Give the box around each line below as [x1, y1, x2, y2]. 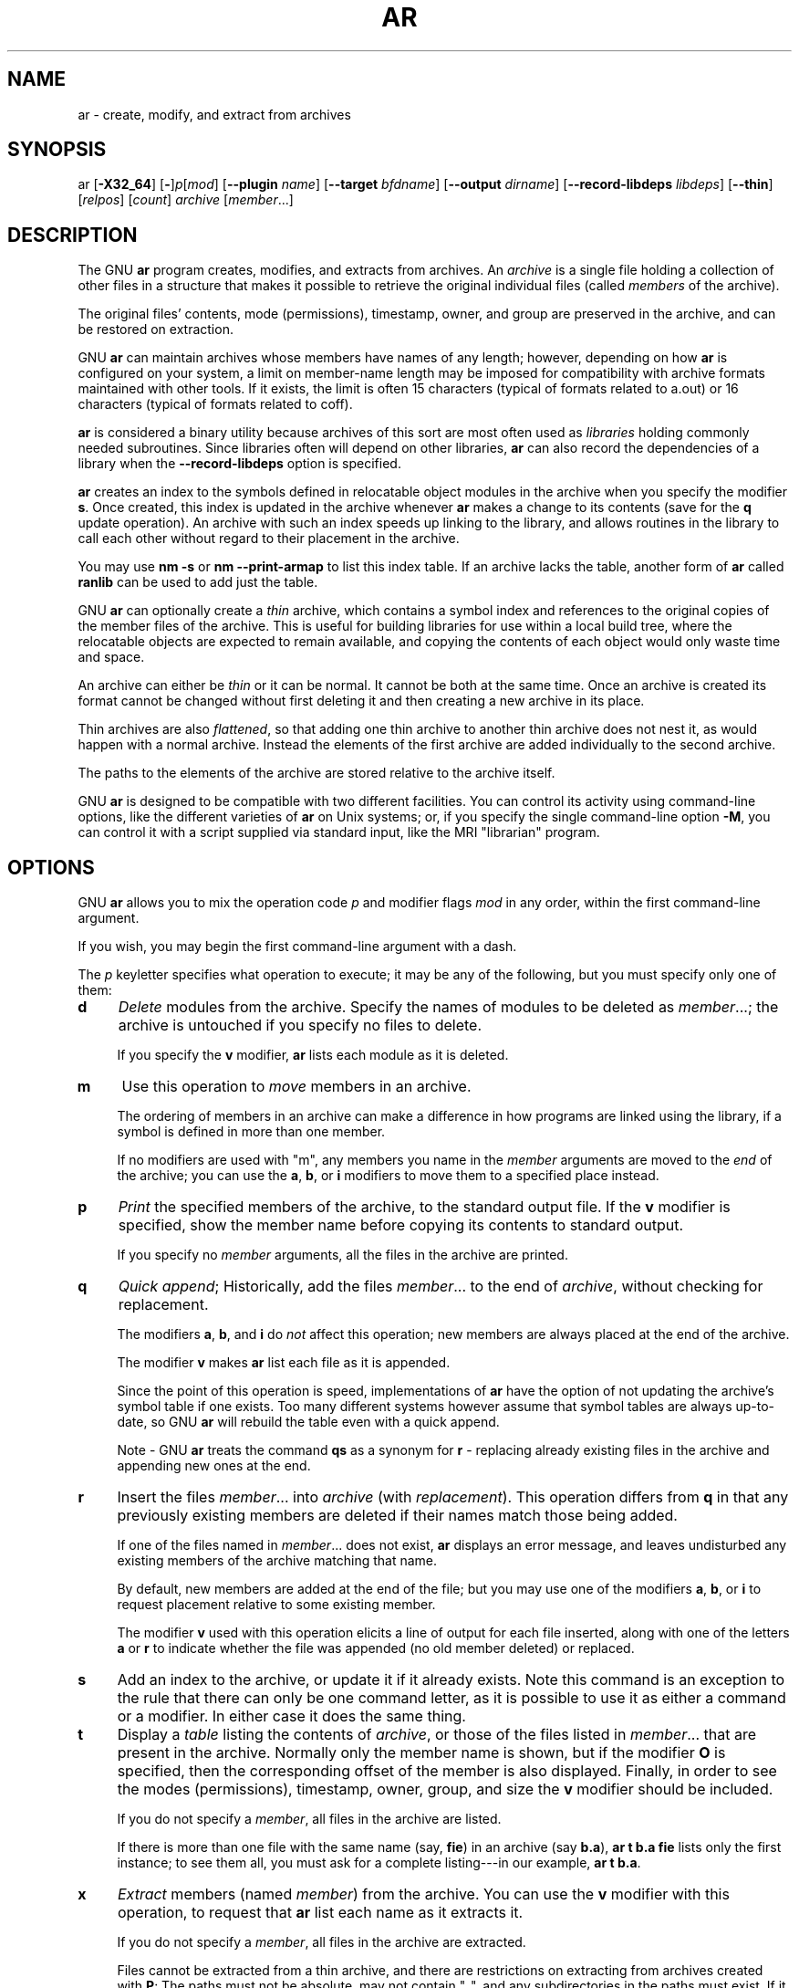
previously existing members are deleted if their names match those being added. [117, 1506, 678, 1525]
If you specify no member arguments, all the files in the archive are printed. [117, 1247, 568, 1263]
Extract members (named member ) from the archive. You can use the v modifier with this [117, 1885, 730, 1904]
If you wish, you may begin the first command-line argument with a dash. [78, 938, 517, 955]
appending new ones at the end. [117, 1458, 311, 1474]
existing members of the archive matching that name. [117, 1553, 438, 1569]
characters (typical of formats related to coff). [78, 396, 353, 413]
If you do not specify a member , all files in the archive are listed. [117, 1811, 502, 1827]
